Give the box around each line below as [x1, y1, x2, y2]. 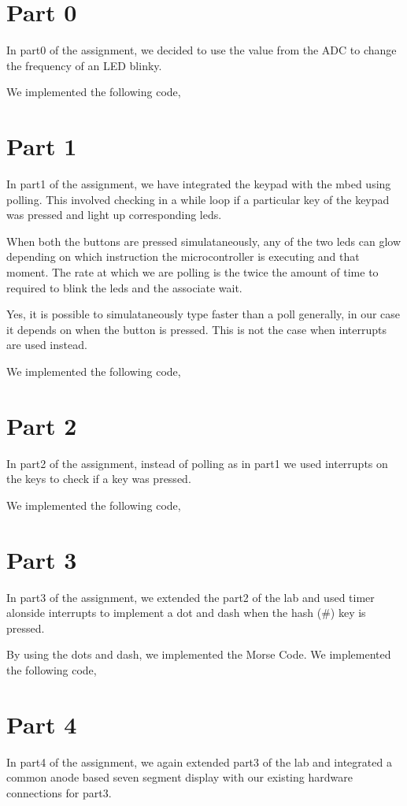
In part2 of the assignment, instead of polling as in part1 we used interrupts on [6, 455, 388, 471]
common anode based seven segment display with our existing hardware [6, 769, 353, 786]
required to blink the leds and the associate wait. [6, 279, 242, 295]
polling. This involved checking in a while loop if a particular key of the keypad [6, 191, 390, 207]
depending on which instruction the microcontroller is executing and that [6, 248, 360, 265]
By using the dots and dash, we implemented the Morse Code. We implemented [6, 646, 391, 663]
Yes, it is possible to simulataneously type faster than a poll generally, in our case [6, 306, 401, 322]
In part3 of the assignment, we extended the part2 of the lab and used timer [6, 589, 375, 605]
